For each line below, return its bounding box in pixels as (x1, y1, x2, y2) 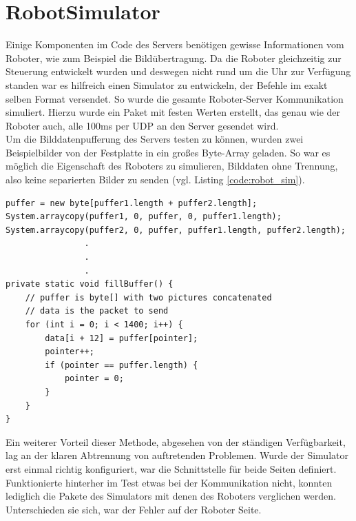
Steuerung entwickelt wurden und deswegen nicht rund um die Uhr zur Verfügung (6, 64, 351, 79)
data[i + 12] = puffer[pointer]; (45, 333, 198, 343)
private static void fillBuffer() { (6, 279, 174, 289)
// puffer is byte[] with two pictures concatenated (25, 292, 272, 303)
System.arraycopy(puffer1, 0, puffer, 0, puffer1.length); (6, 212, 282, 222)
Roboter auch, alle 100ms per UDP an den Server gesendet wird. (6, 118, 279, 132)
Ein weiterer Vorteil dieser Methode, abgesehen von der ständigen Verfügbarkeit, (6, 434, 346, 449)
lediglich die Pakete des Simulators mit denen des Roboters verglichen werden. (6, 489, 336, 503)
